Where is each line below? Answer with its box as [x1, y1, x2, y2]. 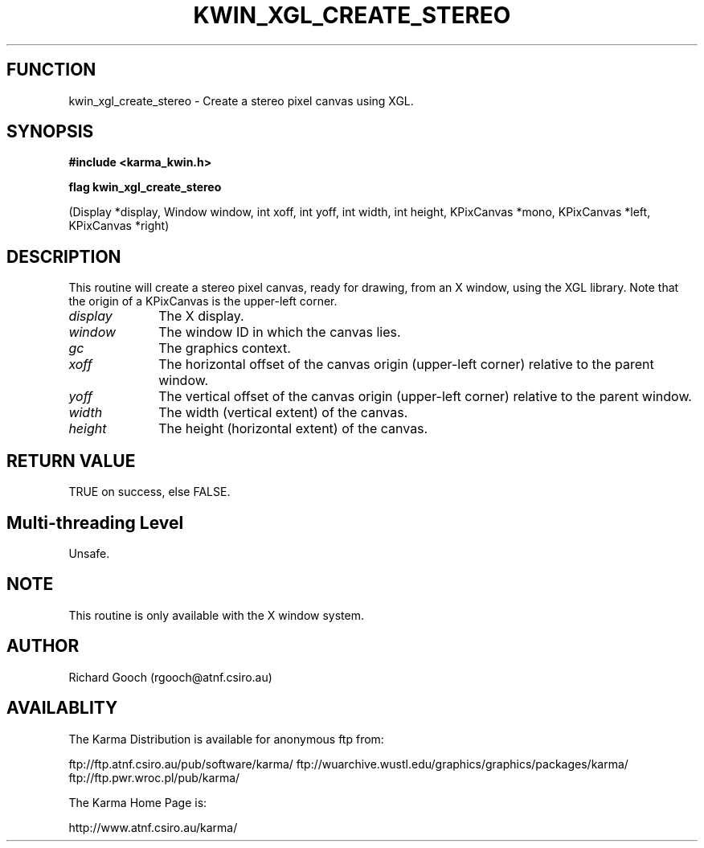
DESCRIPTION [6, 246, 121, 267]
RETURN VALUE [6, 450, 136, 471]
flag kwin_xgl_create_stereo [68, 180, 222, 195]
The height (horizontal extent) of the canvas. [158, 420, 428, 437]
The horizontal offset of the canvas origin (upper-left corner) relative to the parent [158, 356, 654, 373]
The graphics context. [158, 340, 291, 357]
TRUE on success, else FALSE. [68, 485, 231, 499]
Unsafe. [68, 546, 110, 560]
